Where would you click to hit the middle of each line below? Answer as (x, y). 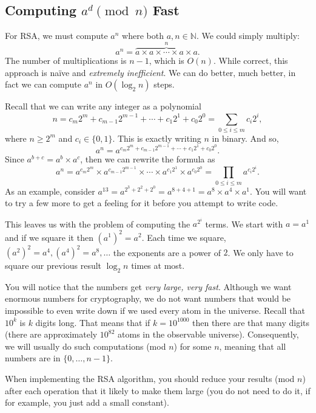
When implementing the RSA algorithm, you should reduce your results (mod (150, 379)
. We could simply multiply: (248, 36)
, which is (166, 61)
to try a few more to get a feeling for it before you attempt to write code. (142, 203)
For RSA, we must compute (56, 36)
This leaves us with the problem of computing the (98, 224)
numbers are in (33, 358)
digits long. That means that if (93, 322)
